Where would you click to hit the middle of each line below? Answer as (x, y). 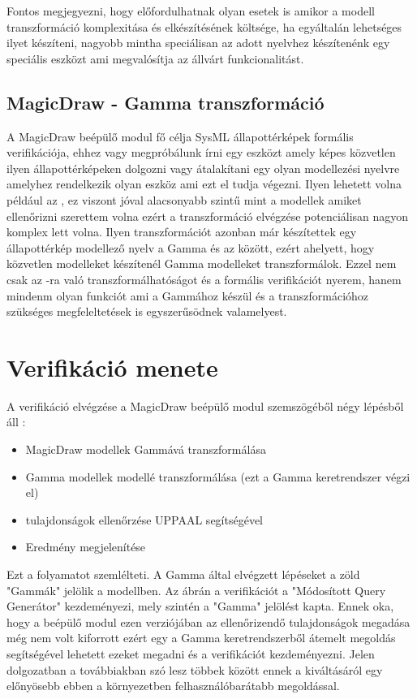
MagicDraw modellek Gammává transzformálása (146, 449)
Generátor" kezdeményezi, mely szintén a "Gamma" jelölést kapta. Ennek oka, (200, 606)
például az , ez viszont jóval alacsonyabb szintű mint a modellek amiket (184, 199)
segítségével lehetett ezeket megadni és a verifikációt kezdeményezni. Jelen (191, 653)
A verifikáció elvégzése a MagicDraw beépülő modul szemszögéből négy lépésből (205, 406)
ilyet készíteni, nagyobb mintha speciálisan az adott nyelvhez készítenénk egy (198, 43)
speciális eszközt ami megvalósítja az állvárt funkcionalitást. (155, 58)
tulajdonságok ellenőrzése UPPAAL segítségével (144, 519)
